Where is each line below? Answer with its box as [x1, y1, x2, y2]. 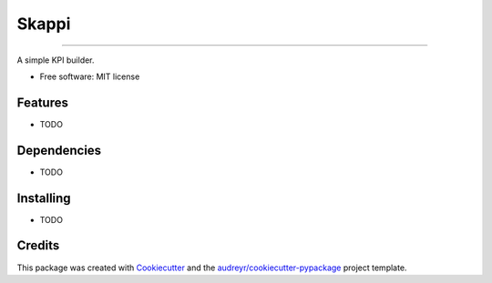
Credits [16, 238, 60, 254]
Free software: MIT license [39, 71, 140, 82]
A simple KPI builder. [16, 55, 95, 66]
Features [16, 95, 68, 110]
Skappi [16, 14, 71, 34]
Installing [16, 190, 72, 206]
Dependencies [16, 142, 102, 158]
